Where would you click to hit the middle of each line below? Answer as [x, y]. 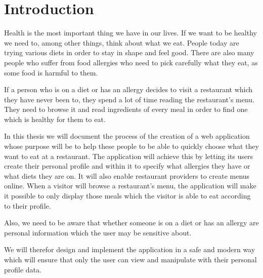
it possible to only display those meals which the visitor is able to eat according [127, 196]
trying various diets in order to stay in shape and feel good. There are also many [129, 52]
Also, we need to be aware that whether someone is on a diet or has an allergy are [131, 223]
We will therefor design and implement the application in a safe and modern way [130, 249]
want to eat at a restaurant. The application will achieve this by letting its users [129, 156]
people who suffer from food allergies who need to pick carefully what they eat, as [131, 62]
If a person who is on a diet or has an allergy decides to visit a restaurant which [128, 89]
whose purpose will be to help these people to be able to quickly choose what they [131, 146]
